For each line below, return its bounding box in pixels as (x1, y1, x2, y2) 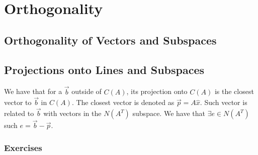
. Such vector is (200, 97, 247, 107)
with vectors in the (43, 108, 102, 118)
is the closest (214, 86, 254, 96)
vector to (4, 97, 32, 107)
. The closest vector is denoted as (71, 97, 175, 107)
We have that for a (4, 86, 62, 96)
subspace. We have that (132, 108, 205, 118)
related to (4, 108, 34, 118)
